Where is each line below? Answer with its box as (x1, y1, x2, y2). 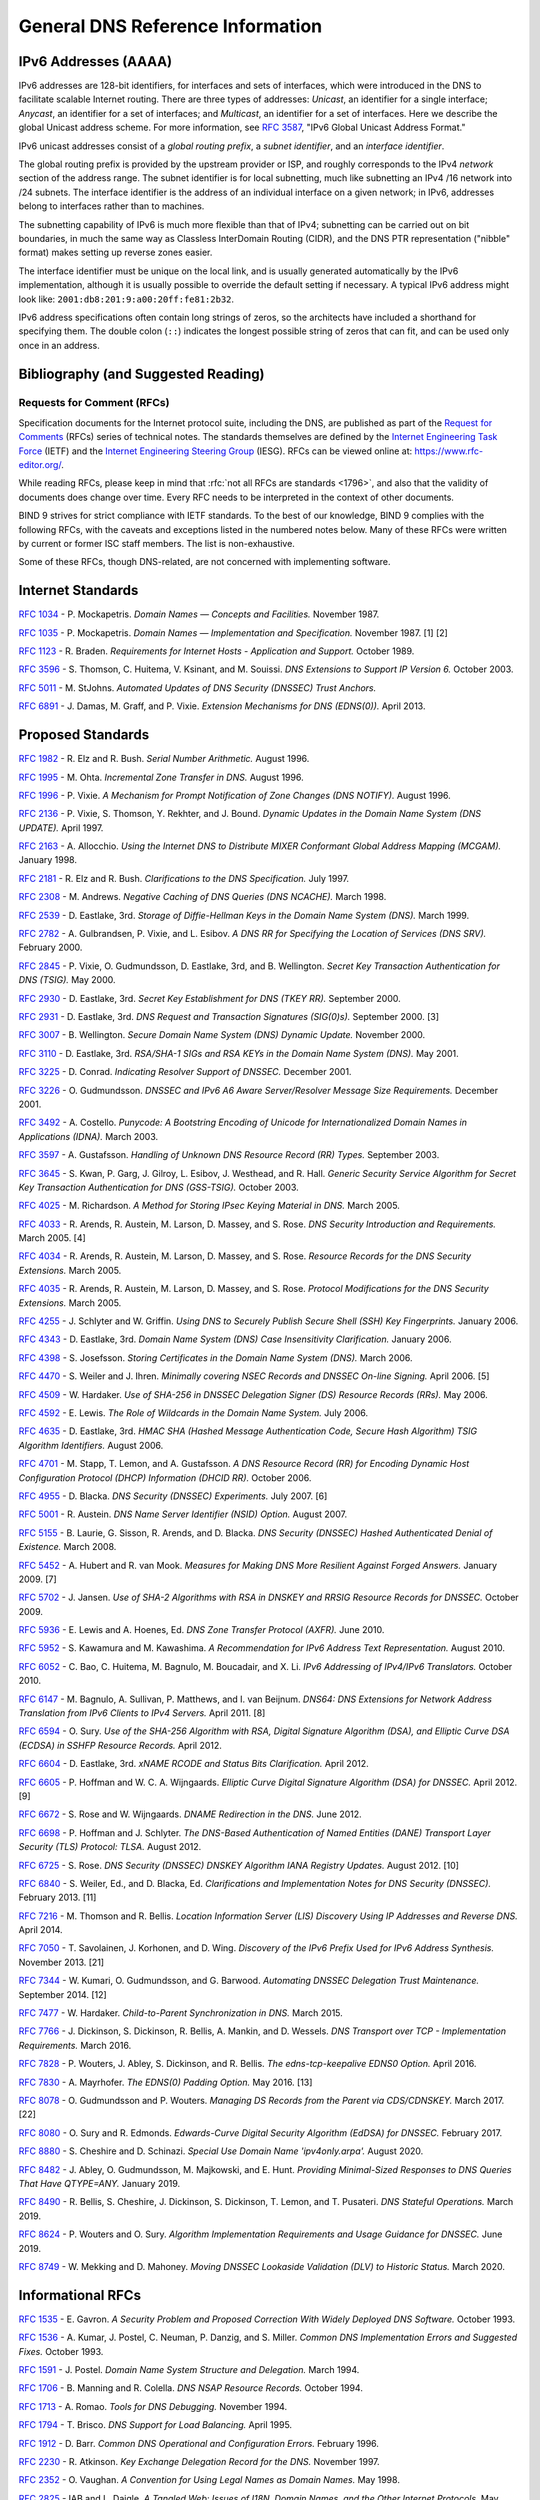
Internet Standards (18, 582, 139, 599)
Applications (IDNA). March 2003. (18, 1130, 159, 1142)
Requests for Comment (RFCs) (18, 396, 170, 410)
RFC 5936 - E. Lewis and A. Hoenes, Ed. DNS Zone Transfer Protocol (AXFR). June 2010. (18, 1624, 385, 1636)
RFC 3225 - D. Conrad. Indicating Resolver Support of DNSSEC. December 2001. (18, 1066, 352, 1078)
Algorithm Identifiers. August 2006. (18, 1439, 164, 1451)
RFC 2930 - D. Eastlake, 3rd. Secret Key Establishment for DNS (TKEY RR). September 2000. (18, 992, 402, 1004)
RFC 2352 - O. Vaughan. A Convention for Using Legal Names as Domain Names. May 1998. (18, 2474, 400, 2486)
